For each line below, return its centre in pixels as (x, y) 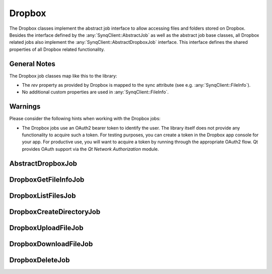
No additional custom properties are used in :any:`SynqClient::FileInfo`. (95, 92)
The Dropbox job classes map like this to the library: (63, 76)
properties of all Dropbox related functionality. (57, 49)
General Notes (32, 64)
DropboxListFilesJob (43, 196)
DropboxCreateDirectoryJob (55, 212)
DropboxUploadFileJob (46, 228)
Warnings (25, 107)
